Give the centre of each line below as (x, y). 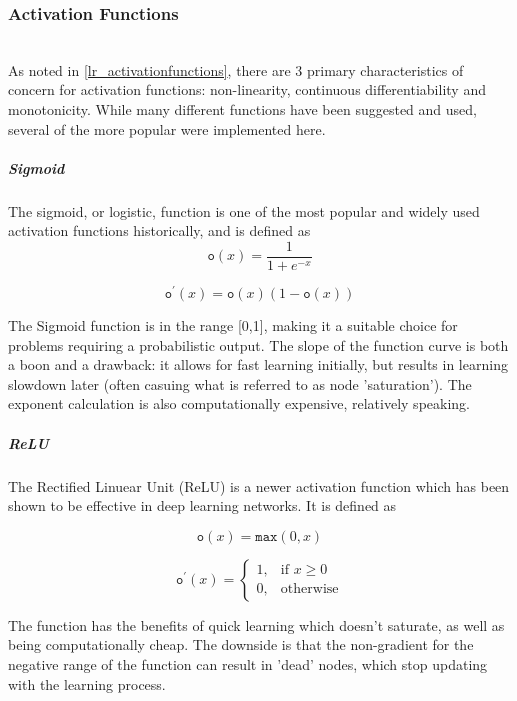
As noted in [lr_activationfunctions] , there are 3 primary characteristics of (236, 69)
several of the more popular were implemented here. (167, 128)
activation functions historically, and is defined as (159, 230)
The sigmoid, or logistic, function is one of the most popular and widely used (244, 210)
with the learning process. (87, 683)
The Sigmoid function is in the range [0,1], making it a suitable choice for (233, 325)
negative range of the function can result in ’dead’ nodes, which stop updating (248, 663)
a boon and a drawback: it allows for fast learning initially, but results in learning (258, 364)
